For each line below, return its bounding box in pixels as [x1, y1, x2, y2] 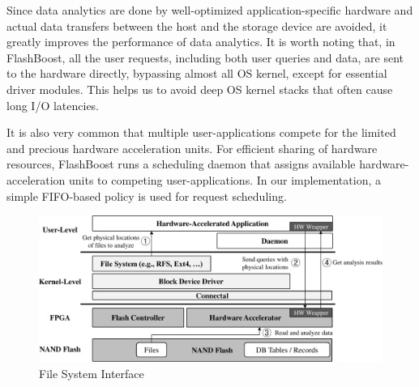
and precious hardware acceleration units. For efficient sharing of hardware [6, 139, 378, 156]
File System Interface [39, 365, 144, 382]
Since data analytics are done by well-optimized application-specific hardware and [6, 2, 413, 18]
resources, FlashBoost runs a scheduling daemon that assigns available [6, 155, 356, 172]
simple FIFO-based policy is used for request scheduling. [6, 187, 287, 204]
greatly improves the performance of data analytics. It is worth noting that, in [6, 33, 395, 50]
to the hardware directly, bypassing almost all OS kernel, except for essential [6, 65, 387, 82]
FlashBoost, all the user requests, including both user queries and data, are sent [6, 49, 404, 66]
